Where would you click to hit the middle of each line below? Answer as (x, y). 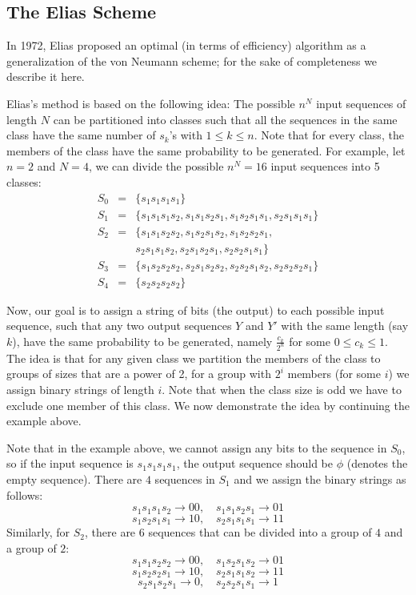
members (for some (334, 374)
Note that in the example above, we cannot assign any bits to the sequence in (197, 447)
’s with (186, 135)
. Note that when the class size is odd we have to (282, 389)
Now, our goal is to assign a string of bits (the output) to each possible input (196, 310)
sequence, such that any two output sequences (119, 326)
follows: (25, 494)
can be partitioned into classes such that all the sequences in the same (225, 119)
